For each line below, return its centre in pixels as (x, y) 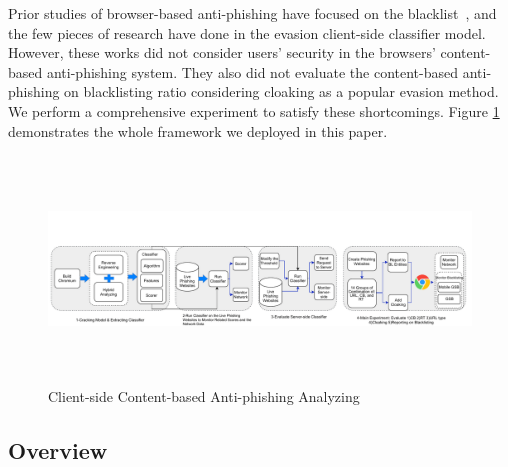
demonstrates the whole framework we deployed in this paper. (198, 130)
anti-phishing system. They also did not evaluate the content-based (252, 71)
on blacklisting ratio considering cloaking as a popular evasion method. (281, 91)
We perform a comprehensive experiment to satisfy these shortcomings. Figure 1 (254, 110)
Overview (58, 449)
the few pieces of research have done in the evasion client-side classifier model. (247, 32)
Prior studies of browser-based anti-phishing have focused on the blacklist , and (252, 13)
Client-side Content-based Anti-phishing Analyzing (204, 395)
